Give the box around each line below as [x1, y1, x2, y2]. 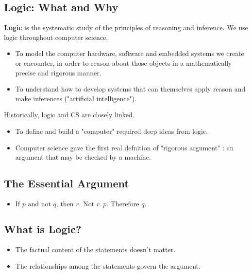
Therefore [110, 201, 139, 208]
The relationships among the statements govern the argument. [15, 260, 201, 271]
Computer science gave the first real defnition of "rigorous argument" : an [15, 142, 234, 152]
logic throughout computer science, [4, 32, 108, 42]
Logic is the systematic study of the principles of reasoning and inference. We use [4, 22, 248, 33]
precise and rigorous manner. [15, 67, 101, 77]
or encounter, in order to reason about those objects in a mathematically [15, 57, 232, 68]
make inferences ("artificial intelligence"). [15, 93, 137, 103]
